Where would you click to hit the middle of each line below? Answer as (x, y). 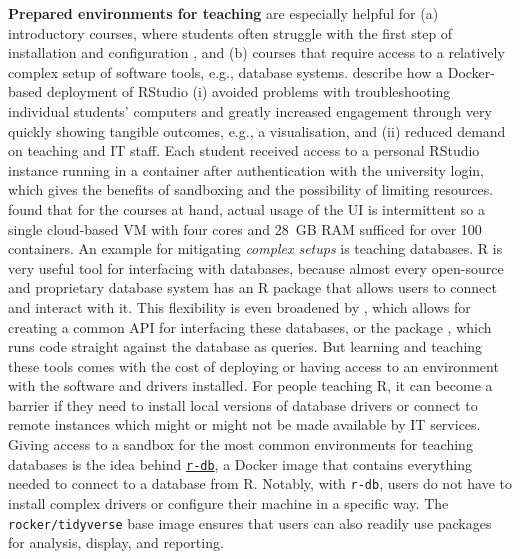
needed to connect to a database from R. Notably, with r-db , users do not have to (260, 483)
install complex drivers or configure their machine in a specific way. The (228, 502)
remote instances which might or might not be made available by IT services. (244, 424)
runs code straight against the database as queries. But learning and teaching (245, 346)
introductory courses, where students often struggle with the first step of (230, 32)
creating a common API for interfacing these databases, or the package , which (250, 326)
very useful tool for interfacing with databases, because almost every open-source (256, 267)
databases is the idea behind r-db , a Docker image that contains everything (240, 463)
